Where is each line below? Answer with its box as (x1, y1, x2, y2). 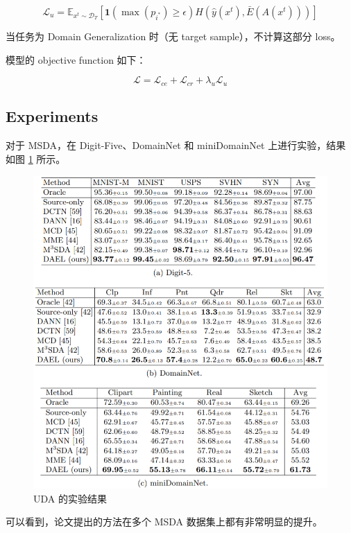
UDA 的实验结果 (33, 491, 107, 505)
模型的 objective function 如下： (6, 52, 146, 67)
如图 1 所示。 (6, 151, 66, 166)
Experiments (6, 105, 99, 127)
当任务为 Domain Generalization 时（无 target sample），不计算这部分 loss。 (6, 29, 341, 43)
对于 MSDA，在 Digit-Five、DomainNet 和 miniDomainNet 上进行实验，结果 (6, 138, 346, 152)
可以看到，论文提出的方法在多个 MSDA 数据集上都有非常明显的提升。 (6, 514, 323, 529)
